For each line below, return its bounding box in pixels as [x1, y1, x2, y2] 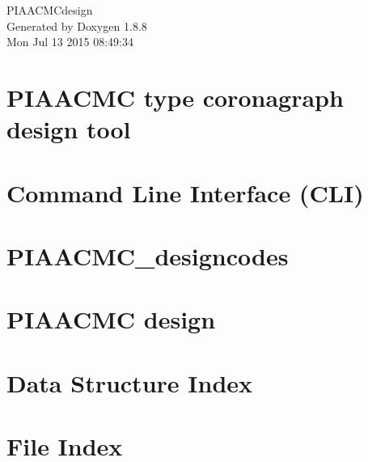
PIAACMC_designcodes [6, 239, 289, 272]
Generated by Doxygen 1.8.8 [6, 17, 147, 34]
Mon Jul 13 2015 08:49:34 [6, 33, 133, 50]
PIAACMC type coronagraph [6, 80, 344, 113]
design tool [6, 112, 131, 146]
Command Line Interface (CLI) [6, 176, 364, 209]
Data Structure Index [6, 366, 253, 399]
